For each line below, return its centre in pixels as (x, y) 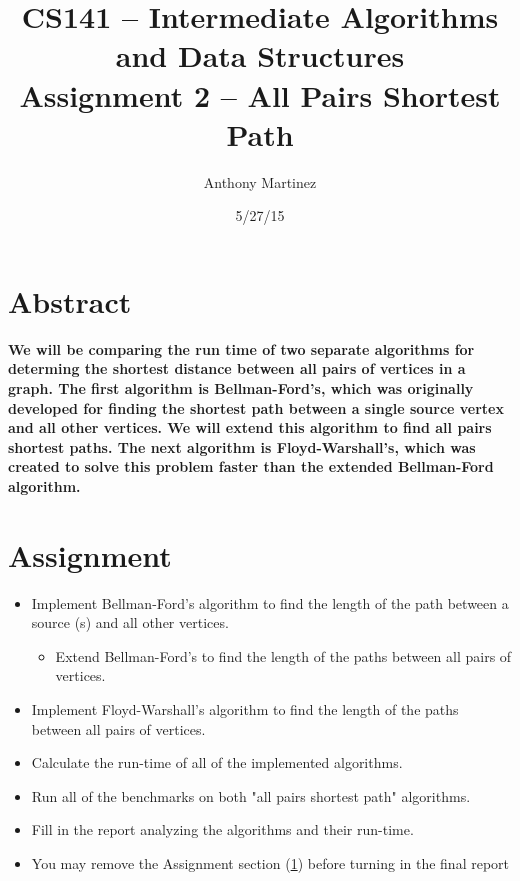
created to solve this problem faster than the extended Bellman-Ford (251, 466)
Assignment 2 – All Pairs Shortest (260, 94)
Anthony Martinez (260, 181)
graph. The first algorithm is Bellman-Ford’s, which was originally (241, 388)
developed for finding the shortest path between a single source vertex (256, 407)
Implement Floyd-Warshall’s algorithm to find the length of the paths (245, 709)
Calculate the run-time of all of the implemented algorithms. (217, 762)
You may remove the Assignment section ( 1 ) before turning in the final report (270, 863)
